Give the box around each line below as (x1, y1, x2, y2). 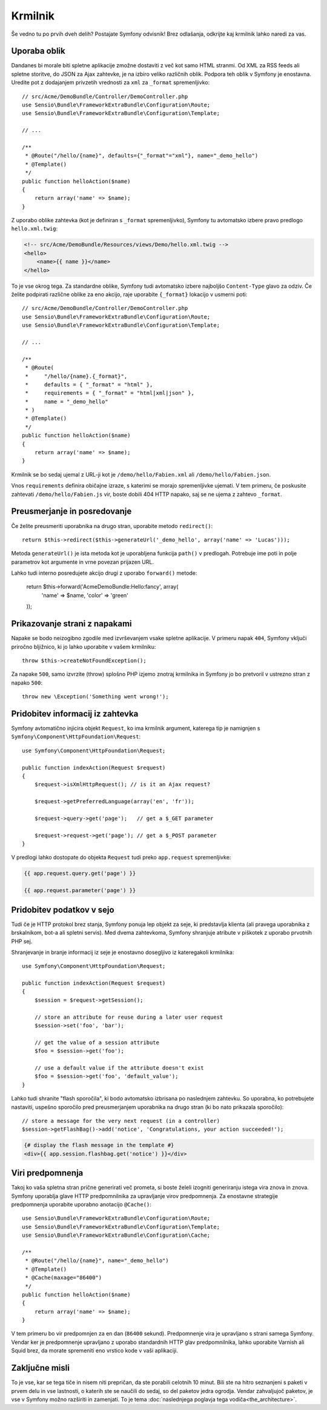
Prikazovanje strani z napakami (11, 618, 133, 629)
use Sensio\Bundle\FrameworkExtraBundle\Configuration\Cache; (22, 1232, 211, 1239)
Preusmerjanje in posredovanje (11, 506, 132, 517)
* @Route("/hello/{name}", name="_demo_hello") (25, 1257, 169, 1264)
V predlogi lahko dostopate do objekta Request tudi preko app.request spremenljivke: (11, 854, 231, 861)
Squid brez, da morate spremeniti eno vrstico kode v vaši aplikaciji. (11, 1347, 179, 1354)
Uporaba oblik (11, 46, 66, 56)
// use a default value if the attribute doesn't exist (34, 1065, 204, 1071)
